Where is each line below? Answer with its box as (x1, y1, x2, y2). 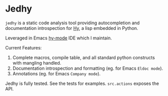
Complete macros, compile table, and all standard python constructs (12, 54, 155, 61)
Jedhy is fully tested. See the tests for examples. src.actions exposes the (5, 80, 159, 86)
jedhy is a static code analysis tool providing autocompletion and (5, 20, 140, 26)
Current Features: (5, 44, 42, 51)
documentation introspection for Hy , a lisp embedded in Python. (5, 25, 139, 31)
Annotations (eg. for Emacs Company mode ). (12, 70, 101, 76)
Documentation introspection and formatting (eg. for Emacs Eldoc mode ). (12, 65, 163, 71)
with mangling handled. (12, 60, 62, 66)
